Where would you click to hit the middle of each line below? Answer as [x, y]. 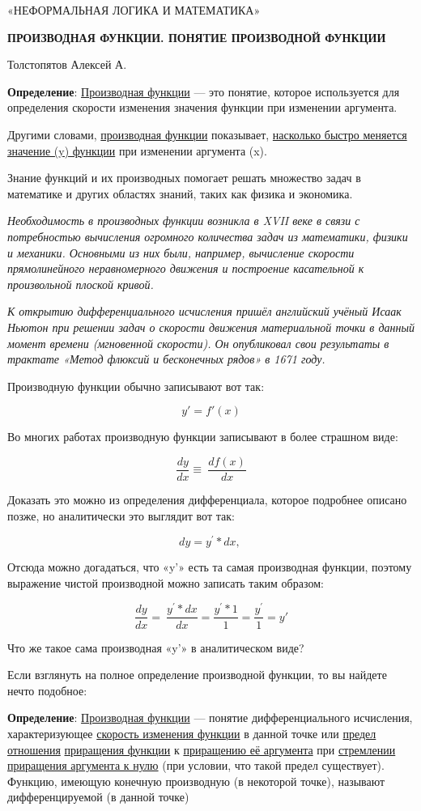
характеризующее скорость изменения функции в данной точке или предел [192, 733]
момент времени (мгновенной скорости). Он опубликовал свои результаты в [198, 343]
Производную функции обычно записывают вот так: [136, 386]
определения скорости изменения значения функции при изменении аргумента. [202, 107]
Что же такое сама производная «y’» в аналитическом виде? [156, 647]
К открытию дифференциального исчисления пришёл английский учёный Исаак [204, 311]
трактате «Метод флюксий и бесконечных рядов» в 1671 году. [166, 359]
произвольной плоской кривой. [81, 284]
